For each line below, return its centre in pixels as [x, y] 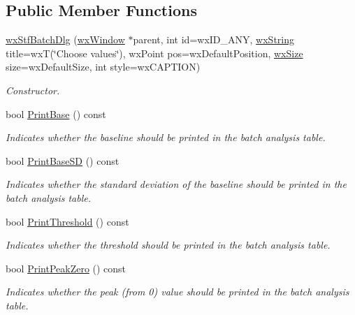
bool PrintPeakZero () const [66, 268]
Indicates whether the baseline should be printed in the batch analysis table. [166, 137]
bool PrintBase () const [56, 113]
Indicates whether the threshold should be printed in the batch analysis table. [168, 245]
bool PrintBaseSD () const [63, 160]
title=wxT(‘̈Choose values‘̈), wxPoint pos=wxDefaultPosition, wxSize [154, 53]
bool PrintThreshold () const [67, 221]
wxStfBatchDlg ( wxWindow [65, 39]
